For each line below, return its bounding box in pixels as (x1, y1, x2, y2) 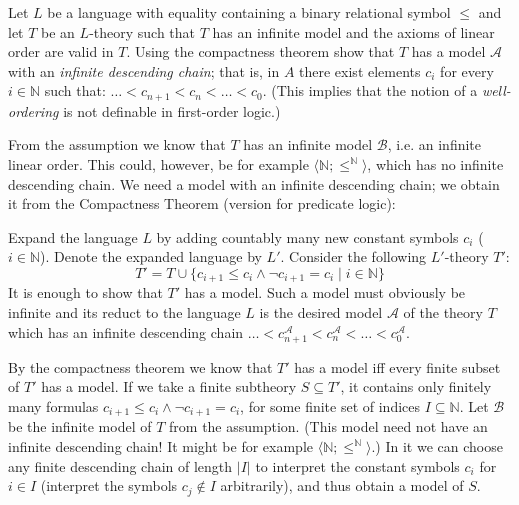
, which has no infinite (367, 154, 504, 175)
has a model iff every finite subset (294, 356, 501, 377)
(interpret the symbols (40, 475, 178, 496)
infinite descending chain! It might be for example (8, 436, 314, 457)
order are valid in (8, 41, 114, 62)
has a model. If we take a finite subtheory (41, 376, 297, 397)
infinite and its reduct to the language (8, 302, 241, 323)
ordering (8, 100, 59, 121)
